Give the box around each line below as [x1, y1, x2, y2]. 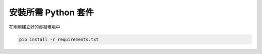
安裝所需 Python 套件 [9, 7, 94, 18]
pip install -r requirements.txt [19, 36, 99, 42]
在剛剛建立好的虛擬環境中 [9, 24, 60, 30]
